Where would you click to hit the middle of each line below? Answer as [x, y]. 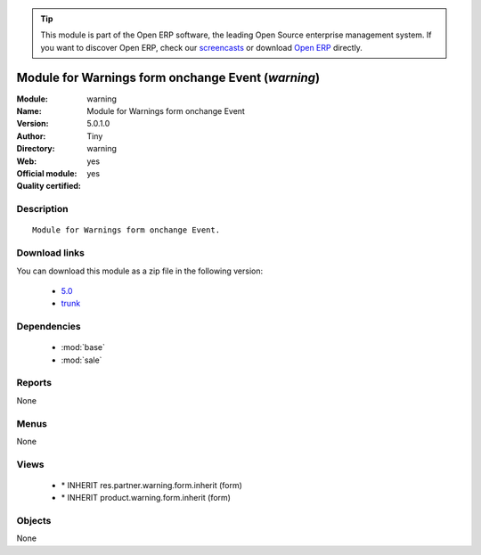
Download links [50, 253]
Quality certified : [49, 186]
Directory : [36, 149]
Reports [34, 383]
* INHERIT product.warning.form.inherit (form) [146, 498]
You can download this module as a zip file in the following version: [140, 271]
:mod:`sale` [82, 360]
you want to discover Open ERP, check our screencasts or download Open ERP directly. [201, 47]
